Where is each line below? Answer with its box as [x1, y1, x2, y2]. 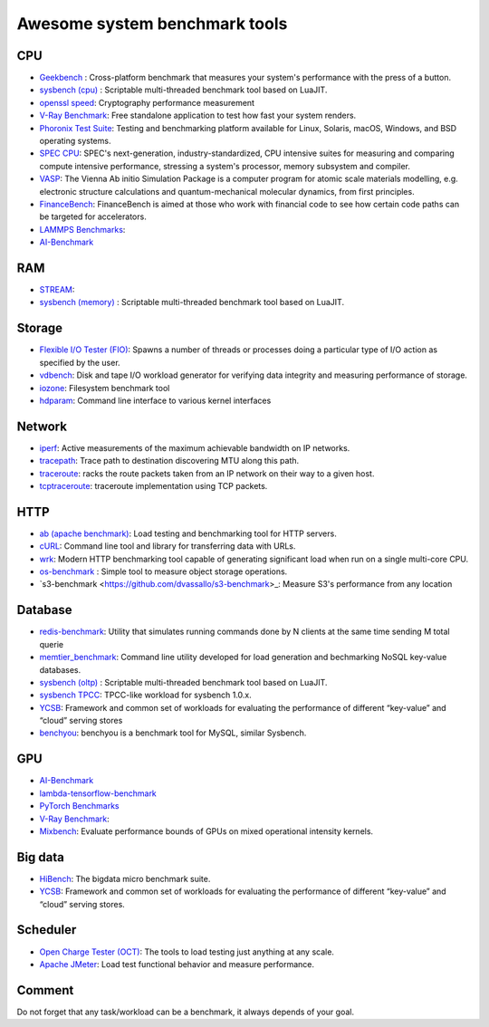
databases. [39, 664, 81, 675]
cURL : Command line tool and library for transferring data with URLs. [39, 541, 296, 552]
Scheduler [16, 922, 77, 937]
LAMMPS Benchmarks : [39, 224, 126, 235]
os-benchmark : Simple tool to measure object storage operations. [39, 566, 288, 577]
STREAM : [39, 284, 75, 295]
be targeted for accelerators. [39, 211, 147, 222]
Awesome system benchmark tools [16, 14, 288, 34]
